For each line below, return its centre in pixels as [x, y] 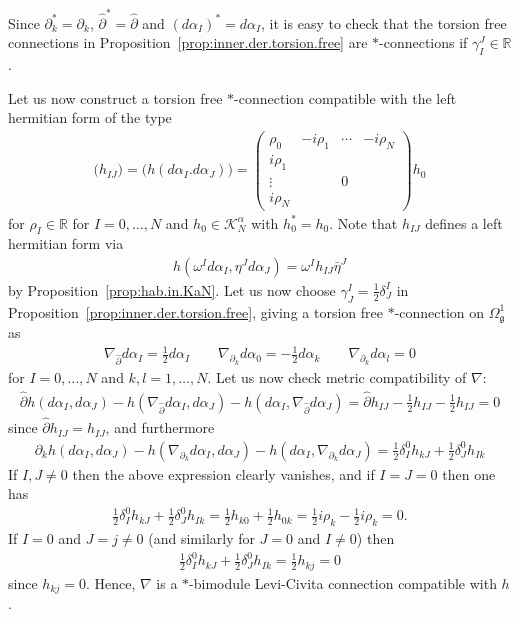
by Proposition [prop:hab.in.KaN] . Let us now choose [172, 289]
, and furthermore [160, 427]
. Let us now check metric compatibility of [337, 377]
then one [469, 473]
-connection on [439, 311]
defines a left [464, 222]
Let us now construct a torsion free [115, 97]
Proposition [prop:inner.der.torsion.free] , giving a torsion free [195, 311]
